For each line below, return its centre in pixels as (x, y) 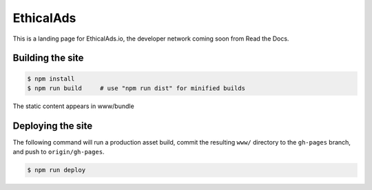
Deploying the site (53, 126)
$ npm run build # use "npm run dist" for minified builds (136, 88)
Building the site (48, 58)
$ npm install (51, 78)
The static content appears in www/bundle (73, 106)
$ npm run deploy (56, 170)
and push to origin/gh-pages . (59, 152)
